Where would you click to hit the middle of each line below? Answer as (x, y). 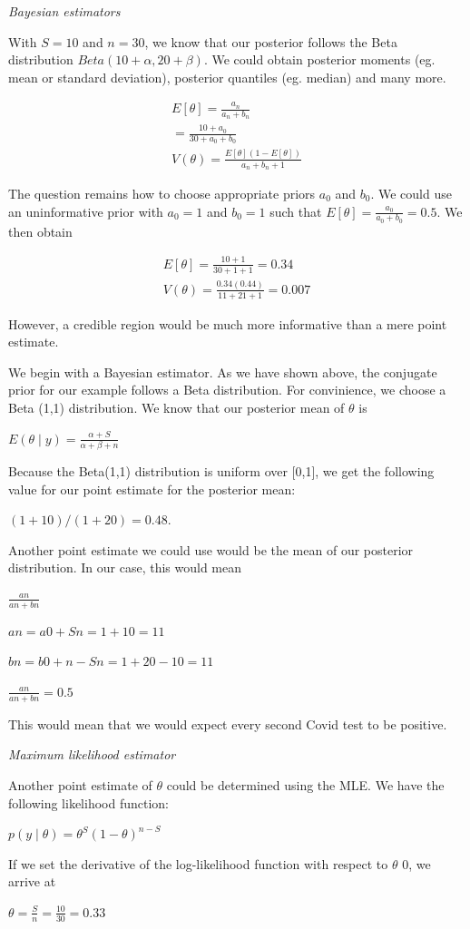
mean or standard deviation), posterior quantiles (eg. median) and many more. (227, 77)
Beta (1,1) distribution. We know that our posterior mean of (176, 408)
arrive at (32, 881)
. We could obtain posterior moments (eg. (319, 59)
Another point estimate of (80, 784)
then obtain (40, 231)
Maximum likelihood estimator (92, 754)
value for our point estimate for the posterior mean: (152, 489)
